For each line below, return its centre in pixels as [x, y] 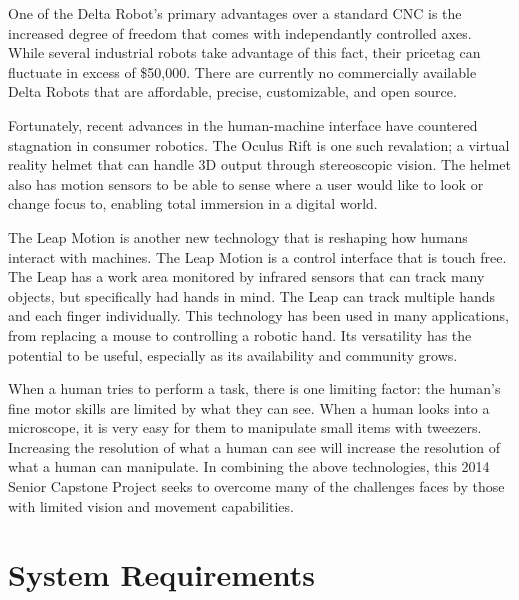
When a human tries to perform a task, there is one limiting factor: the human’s [254, 388]
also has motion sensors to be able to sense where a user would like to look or [246, 183]
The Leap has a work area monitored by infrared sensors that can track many [246, 276]
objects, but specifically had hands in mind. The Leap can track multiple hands [252, 295]
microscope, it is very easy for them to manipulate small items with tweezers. [245, 427]
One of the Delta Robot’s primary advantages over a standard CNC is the [235, 13]
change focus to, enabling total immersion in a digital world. [193, 203]
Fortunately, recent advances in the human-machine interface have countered [243, 124]
